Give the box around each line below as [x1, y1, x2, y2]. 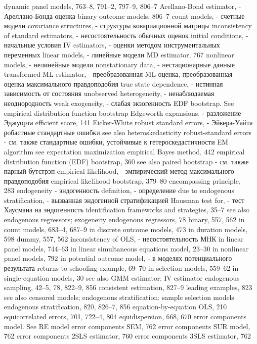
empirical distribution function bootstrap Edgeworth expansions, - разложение [4, 107, 241, 118]
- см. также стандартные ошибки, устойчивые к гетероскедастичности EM [4, 137, 228, 147]
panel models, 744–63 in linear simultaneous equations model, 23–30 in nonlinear [4, 243, 249, 253]
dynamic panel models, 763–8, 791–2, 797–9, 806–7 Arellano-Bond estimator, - [4, 1, 241, 11]
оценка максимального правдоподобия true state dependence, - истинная [4, 78, 223, 89]
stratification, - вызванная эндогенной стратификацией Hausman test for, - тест [4, 195, 245, 205]
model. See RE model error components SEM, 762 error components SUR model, [4, 321, 250, 331]
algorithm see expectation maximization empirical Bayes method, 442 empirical [4, 146, 245, 156]
